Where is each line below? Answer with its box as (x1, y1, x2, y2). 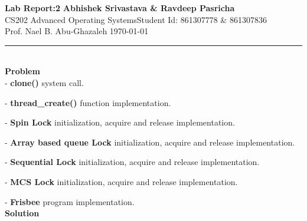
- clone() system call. (5, 76, 84, 88)
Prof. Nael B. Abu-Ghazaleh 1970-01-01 (5, 25, 149, 37)
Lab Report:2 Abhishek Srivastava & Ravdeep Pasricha (5, 2, 235, 14)
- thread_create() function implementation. (5, 96, 171, 108)
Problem (5, 65, 40, 77)
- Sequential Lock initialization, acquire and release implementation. (5, 156, 260, 168)
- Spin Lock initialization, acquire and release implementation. (5, 116, 235, 128)
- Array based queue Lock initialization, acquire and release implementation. (5, 136, 295, 148)
